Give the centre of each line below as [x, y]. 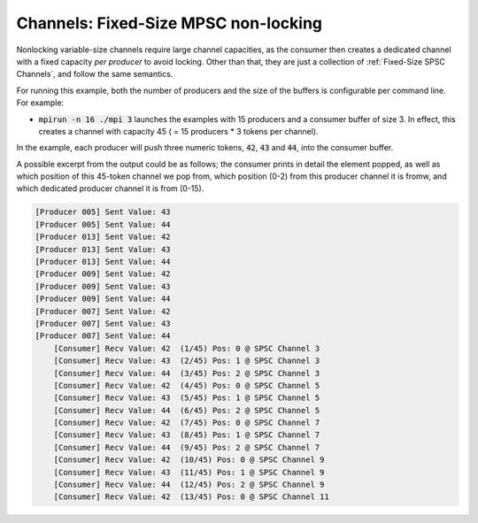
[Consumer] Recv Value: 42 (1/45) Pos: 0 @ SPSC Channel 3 [187, 348]
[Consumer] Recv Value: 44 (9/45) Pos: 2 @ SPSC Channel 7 [187, 447]
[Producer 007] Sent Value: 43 [103, 323]
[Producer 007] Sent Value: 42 [103, 311]
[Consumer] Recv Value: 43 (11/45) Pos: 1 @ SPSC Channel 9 [189, 472]
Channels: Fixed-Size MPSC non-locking [170, 23]
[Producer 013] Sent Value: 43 [103, 249]
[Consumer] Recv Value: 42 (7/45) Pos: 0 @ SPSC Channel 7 [187, 423]
